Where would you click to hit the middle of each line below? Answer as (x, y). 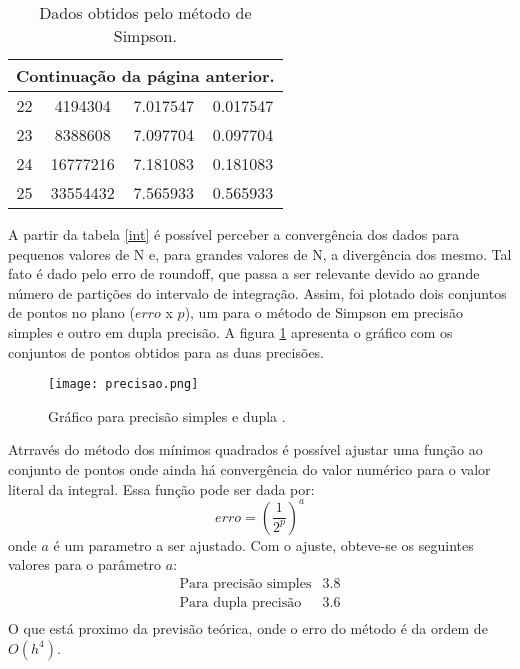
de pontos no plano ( (71, 312)
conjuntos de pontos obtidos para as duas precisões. (166, 351)
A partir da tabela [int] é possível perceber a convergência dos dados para (234, 234)
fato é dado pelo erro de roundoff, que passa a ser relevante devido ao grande (244, 273)
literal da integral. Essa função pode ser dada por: (161, 488)
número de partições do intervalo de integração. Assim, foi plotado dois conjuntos (257, 292)
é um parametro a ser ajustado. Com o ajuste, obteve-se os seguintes (263, 544)
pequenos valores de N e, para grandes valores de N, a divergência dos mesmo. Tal (260, 253)
